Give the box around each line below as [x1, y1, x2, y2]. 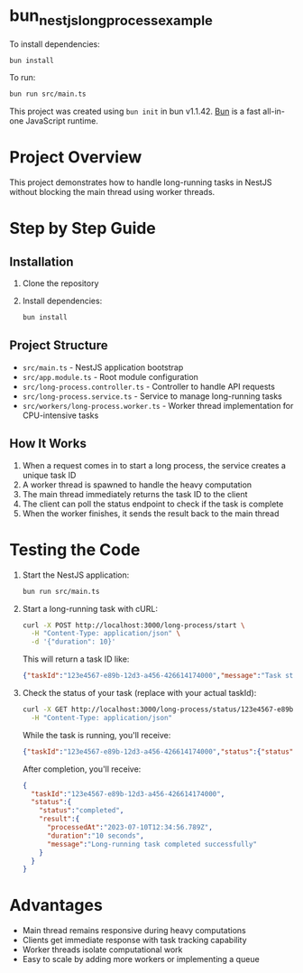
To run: [9, 72, 36, 83]
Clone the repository [22, 278, 99, 289]
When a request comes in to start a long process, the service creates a [22, 459, 287, 470]
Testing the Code [9, 539, 141, 560]
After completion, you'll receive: [22, 764, 142, 774]
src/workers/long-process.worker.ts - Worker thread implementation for [22, 400, 294, 411]
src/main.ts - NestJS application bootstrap [22, 362, 184, 373]
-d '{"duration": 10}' [31, 637, 116, 646]
